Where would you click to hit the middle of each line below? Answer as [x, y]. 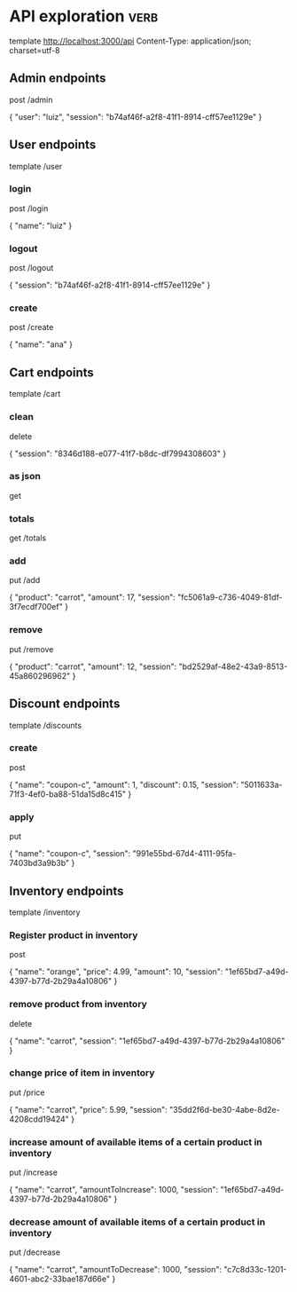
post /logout [31, 268]
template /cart [35, 394]
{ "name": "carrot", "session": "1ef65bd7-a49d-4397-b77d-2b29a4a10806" [147, 1041]
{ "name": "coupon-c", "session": [70, 854]
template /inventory [45, 912]
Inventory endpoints [66, 890]
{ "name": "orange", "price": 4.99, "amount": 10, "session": [116, 972]
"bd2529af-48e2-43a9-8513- [233, 666]
